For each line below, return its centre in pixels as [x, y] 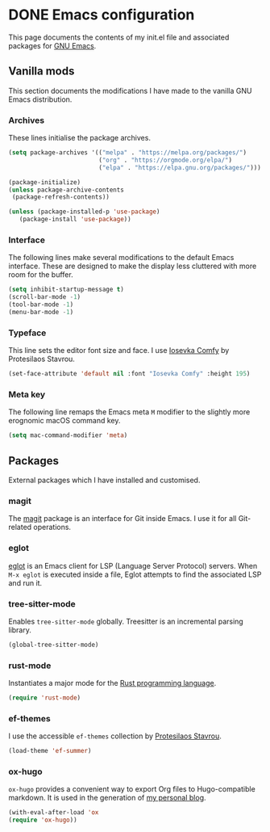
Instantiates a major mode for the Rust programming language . [112, 683]
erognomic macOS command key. [64, 421]
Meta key [27, 394]
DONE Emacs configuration [102, 15]
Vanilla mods [42, 71]
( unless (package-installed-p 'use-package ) [84, 212]
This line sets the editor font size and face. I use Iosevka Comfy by [119, 351]
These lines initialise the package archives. [80, 138]
